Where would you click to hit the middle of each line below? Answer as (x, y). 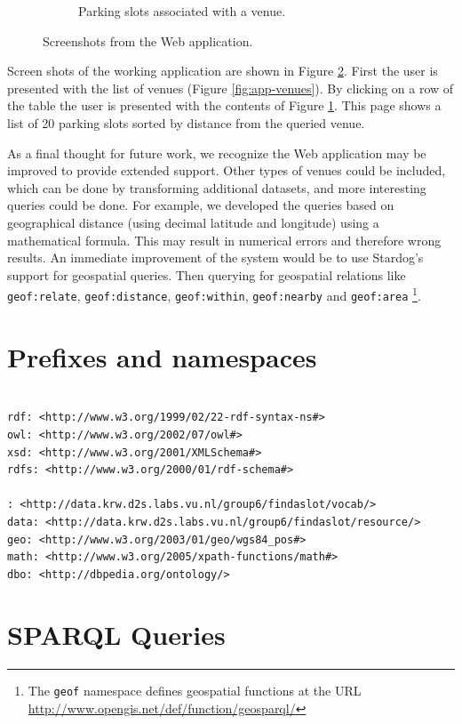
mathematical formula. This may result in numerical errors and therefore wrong (224, 240)
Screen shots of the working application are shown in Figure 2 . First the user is (223, 71)
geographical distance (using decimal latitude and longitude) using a (193, 222)
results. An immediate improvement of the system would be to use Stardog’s (215, 257)
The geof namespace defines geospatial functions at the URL (195, 691)
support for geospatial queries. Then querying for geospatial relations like (207, 274)
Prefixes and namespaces (162, 356)
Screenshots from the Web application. (148, 40)
